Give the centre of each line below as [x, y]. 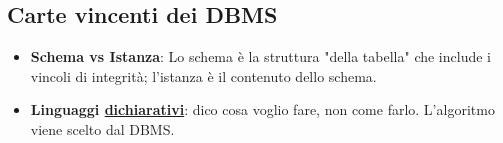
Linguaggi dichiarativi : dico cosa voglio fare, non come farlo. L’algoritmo [262, 109]
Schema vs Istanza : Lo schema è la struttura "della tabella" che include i [260, 56]
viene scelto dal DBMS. [102, 128]
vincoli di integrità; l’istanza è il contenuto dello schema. [203, 75]
